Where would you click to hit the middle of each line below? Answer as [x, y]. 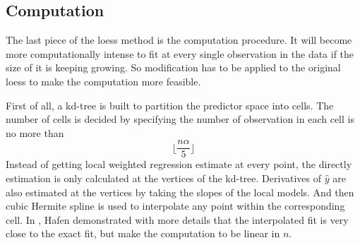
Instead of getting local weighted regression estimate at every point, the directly [179, 164]
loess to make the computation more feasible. [103, 81]
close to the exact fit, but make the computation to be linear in [143, 233]
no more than [35, 132]
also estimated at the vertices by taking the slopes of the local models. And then [180, 192]
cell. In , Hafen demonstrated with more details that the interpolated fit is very [177, 219]
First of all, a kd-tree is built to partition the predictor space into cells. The [170, 105]
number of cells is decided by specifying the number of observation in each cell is [180, 119]
